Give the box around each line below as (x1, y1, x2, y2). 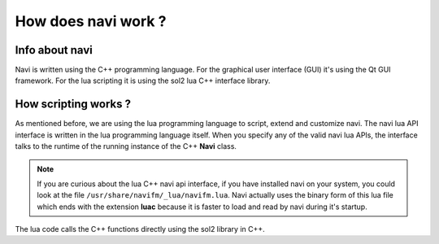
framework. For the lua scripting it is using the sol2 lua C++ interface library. (15, 76, 271, 85)
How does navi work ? (15, 12, 167, 30)
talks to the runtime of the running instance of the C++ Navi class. (15, 142, 237, 151)
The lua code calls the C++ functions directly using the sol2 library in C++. (15, 224, 266, 234)
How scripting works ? (15, 98, 132, 111)
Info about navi (15, 43, 93, 57)
